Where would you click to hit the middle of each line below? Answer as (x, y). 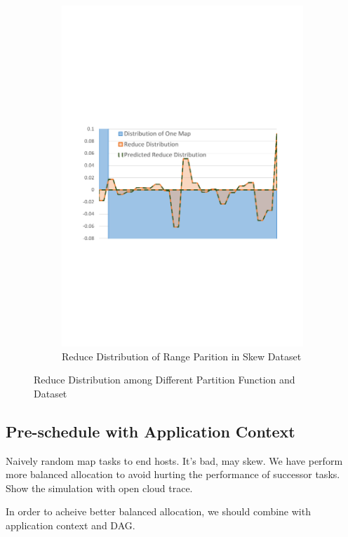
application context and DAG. (71, 525)
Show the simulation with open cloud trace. (99, 488)
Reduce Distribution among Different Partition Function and (165, 380)
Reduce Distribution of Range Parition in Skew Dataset (182, 356)
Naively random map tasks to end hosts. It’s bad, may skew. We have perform (174, 460)
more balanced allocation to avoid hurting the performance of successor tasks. (173, 474)
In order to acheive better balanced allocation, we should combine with (158, 511)
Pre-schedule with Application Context (150, 431)
